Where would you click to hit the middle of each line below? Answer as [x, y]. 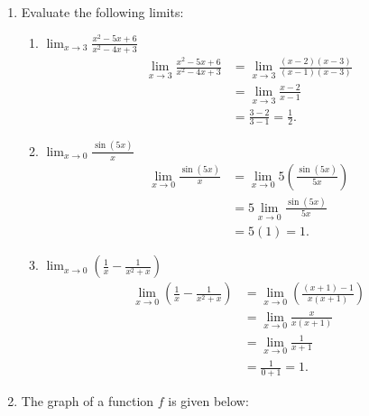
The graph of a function [88, 401]
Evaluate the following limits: [102, 12]
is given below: [208, 401]
